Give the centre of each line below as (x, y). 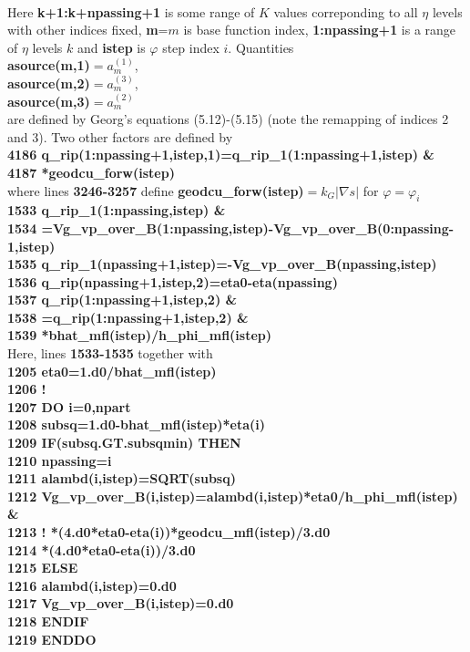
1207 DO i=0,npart (69, 406)
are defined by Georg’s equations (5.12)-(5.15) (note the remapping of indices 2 (228, 119)
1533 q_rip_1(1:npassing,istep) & (117, 210)
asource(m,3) (49, 101)
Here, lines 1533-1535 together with (110, 353)
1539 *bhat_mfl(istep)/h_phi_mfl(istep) (139, 335)
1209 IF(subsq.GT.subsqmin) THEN (124, 443)
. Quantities (261, 47)
